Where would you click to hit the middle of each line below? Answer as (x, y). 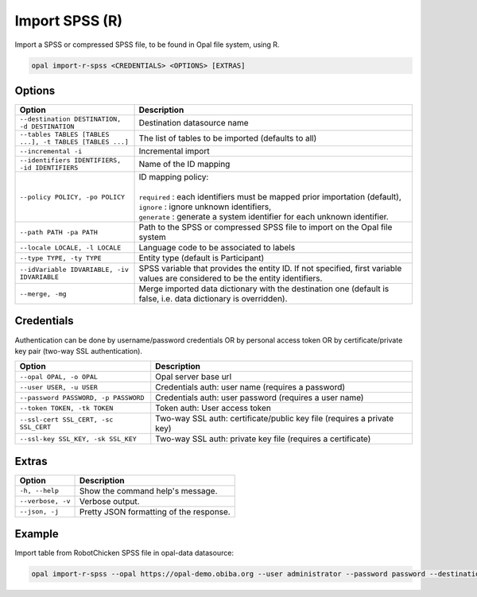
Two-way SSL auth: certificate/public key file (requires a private (275, 419)
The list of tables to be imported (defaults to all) (228, 138)
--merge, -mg (43, 294)
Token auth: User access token (213, 408)
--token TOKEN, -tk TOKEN (66, 408)
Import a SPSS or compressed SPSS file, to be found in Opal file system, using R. (147, 45)
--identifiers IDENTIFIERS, (70, 160)
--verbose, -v (45, 501)
